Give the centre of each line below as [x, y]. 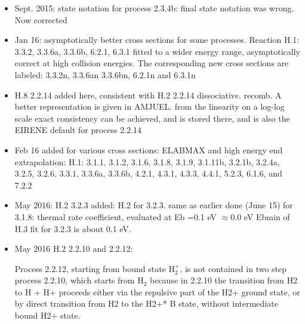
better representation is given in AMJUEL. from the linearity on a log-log [150, 107]
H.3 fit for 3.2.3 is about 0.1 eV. [73, 228]
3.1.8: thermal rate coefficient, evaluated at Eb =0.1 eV [115, 216]
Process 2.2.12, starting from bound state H [95, 268]
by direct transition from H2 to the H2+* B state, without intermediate [146, 303]
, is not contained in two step [233, 268]
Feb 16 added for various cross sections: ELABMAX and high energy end [149, 149]
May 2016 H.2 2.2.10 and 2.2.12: [74, 249]
